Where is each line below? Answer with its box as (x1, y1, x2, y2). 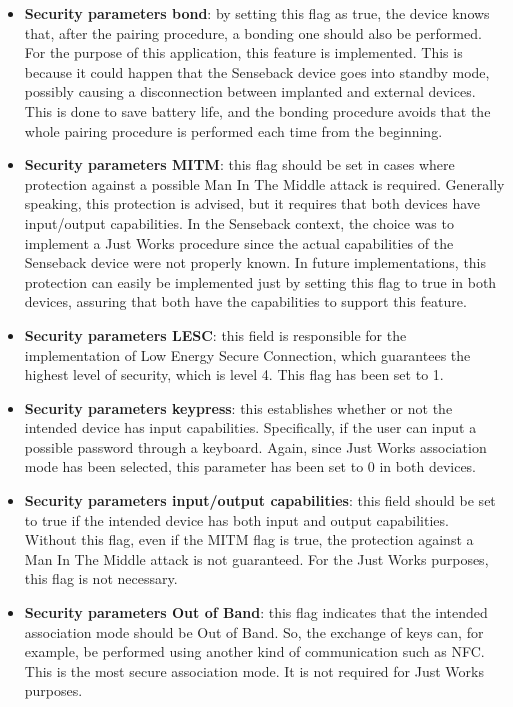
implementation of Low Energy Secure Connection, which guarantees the (24, 344, 471, 365)
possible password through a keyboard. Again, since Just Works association (24, 436, 487, 457)
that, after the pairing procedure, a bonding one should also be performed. (24, 22, 482, 43)
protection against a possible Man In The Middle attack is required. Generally (24, 173, 505, 194)
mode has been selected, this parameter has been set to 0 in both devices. (24, 456, 477, 477)
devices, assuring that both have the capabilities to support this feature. (24, 291, 467, 312)
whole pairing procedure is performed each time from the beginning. (24, 120, 443, 141)
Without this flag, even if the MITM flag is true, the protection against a (24, 529, 474, 550)
